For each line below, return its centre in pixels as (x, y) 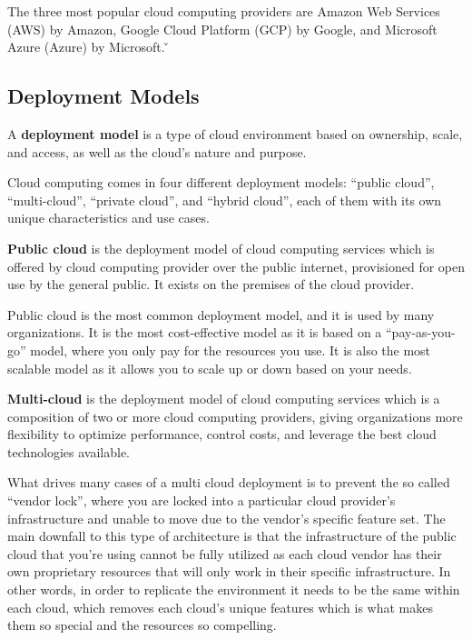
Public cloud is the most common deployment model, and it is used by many (221, 314)
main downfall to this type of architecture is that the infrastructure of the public (232, 536)
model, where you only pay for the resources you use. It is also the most (231, 350)
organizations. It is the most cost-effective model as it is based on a (195, 332)
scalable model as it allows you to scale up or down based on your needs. (210, 368)
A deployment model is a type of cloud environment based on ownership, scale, (235, 133)
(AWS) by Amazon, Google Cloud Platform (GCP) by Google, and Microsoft (222, 29)
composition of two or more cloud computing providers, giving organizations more (235, 416)
